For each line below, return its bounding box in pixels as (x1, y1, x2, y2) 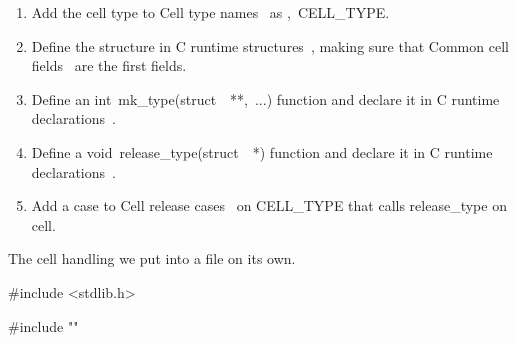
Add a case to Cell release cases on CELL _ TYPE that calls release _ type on (31, 195, 507, 216)
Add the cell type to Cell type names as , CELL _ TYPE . (31, 2, 390, 22)
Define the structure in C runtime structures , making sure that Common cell (31, 35, 509, 56)
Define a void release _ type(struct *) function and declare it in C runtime (31, 141, 493, 162)
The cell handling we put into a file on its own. (8, 248, 296, 269)
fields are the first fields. (31, 55, 187, 76)
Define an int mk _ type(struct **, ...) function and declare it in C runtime (31, 88, 500, 109)
